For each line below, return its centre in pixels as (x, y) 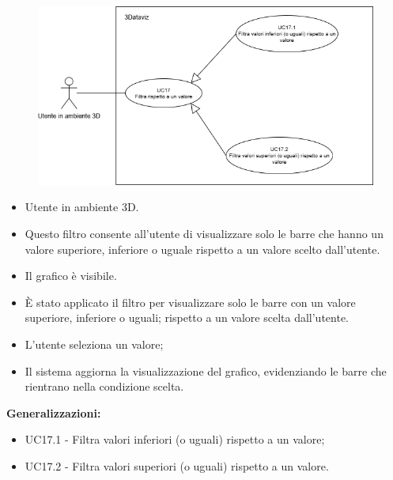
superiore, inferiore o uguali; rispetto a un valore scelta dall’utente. (187, 317)
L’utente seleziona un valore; (94, 344)
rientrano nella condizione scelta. (104, 386)
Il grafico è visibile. (71, 276)
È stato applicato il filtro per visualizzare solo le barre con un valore (190, 302)
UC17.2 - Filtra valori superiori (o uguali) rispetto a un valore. (177, 465)
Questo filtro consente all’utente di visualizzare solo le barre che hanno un (204, 234)
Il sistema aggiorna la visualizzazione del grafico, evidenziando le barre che (206, 370)
